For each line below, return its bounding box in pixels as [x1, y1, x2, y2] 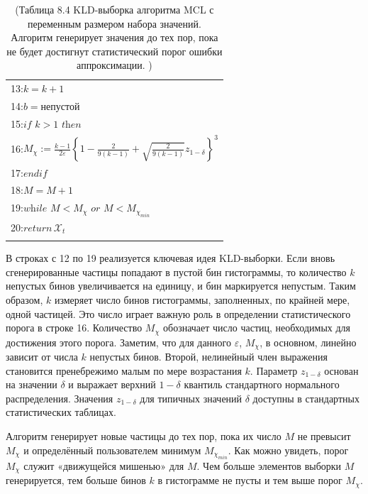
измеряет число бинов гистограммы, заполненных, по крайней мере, [54, 292, 350, 307]
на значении [6, 377, 57, 392]
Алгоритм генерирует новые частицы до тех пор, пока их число [6, 429, 281, 444]
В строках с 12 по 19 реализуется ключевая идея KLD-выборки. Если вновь [6, 251, 335, 265]
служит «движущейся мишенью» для [23, 459, 184, 473]
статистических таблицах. [6, 405, 116, 419]
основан [324, 363, 359, 378]
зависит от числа [6, 349, 78, 364]
